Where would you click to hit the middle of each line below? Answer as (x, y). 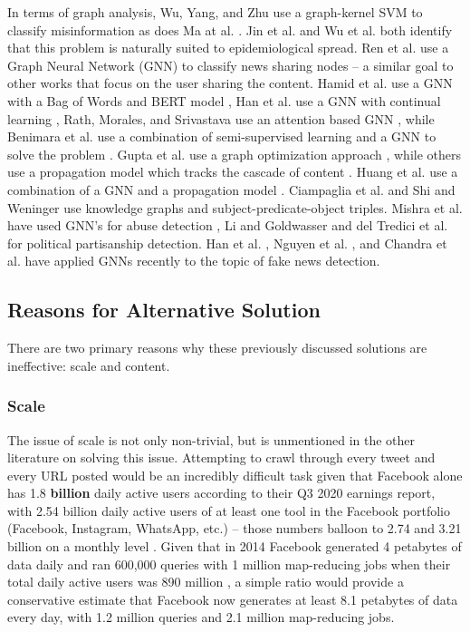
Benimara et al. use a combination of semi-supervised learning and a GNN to (222, 136)
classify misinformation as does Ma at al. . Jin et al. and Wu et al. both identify (230, 29)
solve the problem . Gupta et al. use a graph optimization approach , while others (235, 154)
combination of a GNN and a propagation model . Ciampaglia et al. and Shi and (231, 189)
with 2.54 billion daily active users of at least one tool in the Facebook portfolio (229, 510)
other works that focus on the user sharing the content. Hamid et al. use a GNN (230, 83)
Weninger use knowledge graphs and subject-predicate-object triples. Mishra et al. (235, 207)
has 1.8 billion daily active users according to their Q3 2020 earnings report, (221, 493)
